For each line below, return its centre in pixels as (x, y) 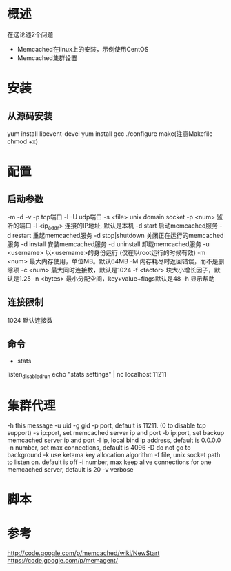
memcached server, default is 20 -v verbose (70, 470)
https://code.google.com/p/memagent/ (63, 561)
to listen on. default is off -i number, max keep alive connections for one (109, 462)
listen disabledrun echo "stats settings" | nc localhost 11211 (87, 375)
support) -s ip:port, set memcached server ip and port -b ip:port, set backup (116, 433)
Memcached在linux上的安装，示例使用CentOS (83, 49)
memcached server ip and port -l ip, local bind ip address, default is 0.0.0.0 (114, 440)
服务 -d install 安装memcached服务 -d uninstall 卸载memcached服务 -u (108, 244)
